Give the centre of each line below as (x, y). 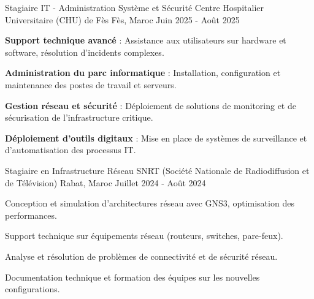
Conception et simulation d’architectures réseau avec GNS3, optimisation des (150, 203)
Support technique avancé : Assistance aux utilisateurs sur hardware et (146, 40)
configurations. (33, 289)
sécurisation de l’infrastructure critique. (79, 117)
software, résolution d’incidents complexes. (85, 52)
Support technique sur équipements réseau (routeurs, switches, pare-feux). (144, 236)
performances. (31, 215)
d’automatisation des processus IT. (71, 150)
